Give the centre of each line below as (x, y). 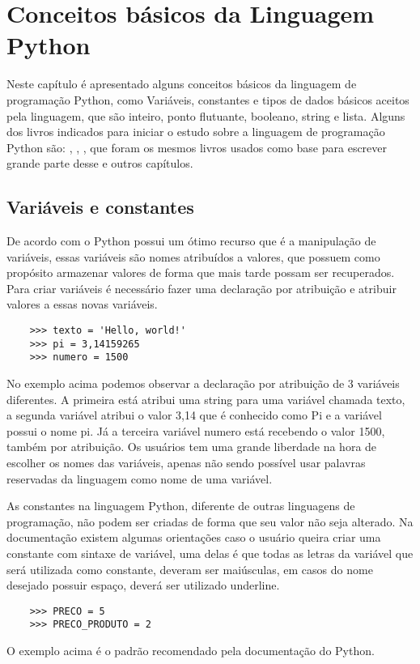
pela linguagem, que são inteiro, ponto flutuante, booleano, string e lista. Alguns (206, 115)
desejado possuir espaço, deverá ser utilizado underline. (143, 585)
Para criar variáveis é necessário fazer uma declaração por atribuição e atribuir (202, 288)
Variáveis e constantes (100, 207)
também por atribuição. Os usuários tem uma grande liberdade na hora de (192, 447)
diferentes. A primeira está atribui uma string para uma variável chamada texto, (206, 399)
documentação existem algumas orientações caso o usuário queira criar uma (194, 537)
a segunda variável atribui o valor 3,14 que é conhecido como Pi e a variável (194, 415)
